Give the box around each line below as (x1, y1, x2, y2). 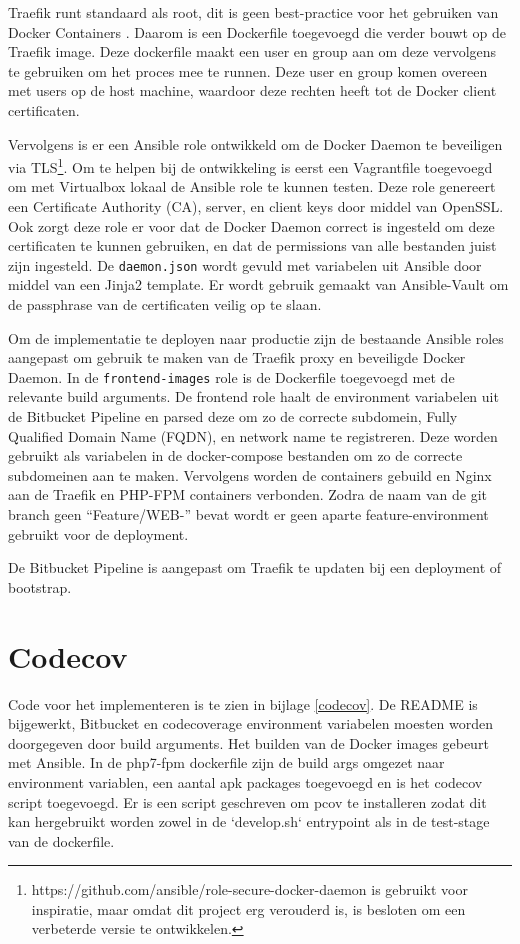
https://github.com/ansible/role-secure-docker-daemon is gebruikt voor (31, 879, 468, 900)
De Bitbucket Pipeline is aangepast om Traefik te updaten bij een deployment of (8, 557, 502, 578)
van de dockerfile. (8, 830, 115, 851)
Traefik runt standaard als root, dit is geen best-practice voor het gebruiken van (8, 2, 499, 22)
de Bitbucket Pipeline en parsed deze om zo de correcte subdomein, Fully (8, 406, 458, 427)
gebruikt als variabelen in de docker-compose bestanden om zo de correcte (8, 445, 463, 466)
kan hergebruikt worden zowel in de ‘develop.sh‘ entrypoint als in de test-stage (8, 811, 490, 832)
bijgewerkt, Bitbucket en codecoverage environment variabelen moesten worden (8, 713, 493, 734)
